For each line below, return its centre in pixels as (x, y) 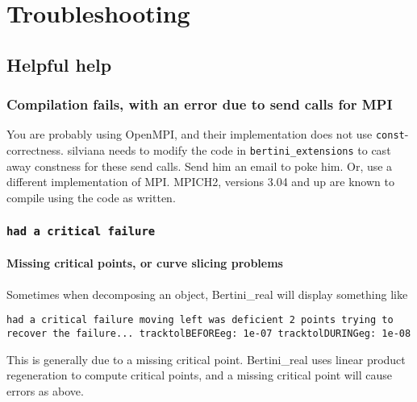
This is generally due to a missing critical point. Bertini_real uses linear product (206, 359)
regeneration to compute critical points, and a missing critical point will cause (200, 375)
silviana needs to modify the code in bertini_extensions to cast (229, 150)
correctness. (35, 150)
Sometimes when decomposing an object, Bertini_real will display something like (207, 294)
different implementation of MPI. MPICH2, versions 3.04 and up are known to (200, 182)
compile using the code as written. (91, 197)
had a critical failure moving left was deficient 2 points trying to (200, 320)
